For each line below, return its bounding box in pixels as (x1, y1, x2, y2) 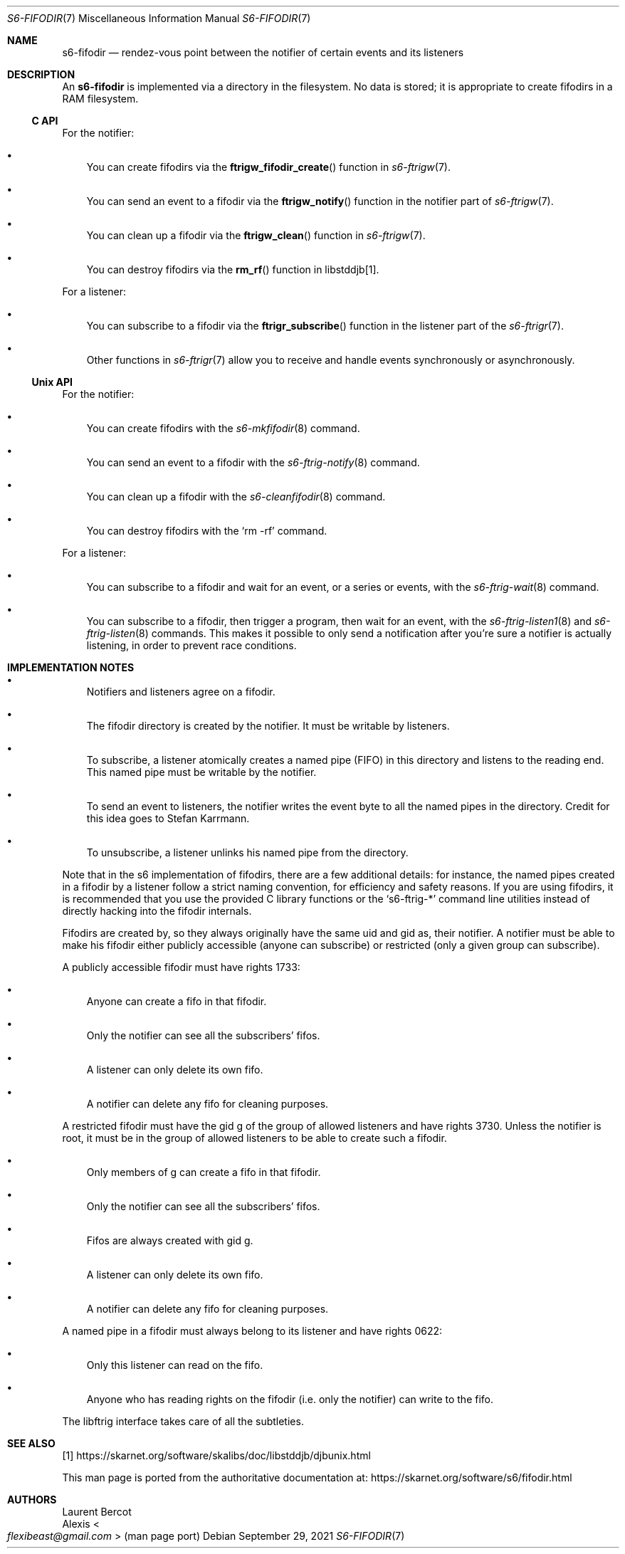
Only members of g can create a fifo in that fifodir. (86, 1166, 321, 1178)
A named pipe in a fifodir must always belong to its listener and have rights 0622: (62, 1325, 443, 1337)
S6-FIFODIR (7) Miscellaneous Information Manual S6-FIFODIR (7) (7, 12, 311, 24)
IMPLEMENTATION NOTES (7, 661, 135, 673)
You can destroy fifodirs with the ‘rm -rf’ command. (86, 525, 327, 537)
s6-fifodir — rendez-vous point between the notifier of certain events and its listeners (62, 46, 464, 58)
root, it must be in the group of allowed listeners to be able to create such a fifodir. (62, 1132, 447, 1144)
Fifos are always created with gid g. (86, 1234, 253, 1246)
